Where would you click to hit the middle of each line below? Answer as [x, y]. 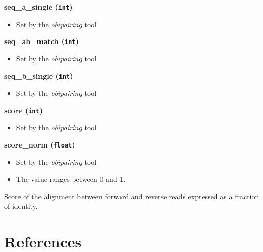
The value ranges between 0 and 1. [71, 179]
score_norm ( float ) [40, 144]
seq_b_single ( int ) [39, 76]
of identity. [21, 206]
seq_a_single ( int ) [38, 7]
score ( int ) [23, 110]
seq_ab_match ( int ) [42, 41]
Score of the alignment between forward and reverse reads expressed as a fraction [132, 196]
